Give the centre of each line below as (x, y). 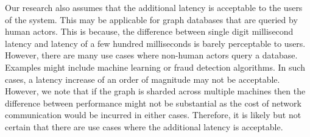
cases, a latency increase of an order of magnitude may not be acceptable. (143, 79)
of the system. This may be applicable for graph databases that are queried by (151, 19)
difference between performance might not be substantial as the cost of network (153, 103)
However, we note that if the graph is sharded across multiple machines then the (155, 91)
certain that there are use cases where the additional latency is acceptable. (144, 126)
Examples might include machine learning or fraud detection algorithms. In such (155, 67)
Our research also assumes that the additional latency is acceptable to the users (154, 7)
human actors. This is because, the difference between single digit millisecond (149, 31)
